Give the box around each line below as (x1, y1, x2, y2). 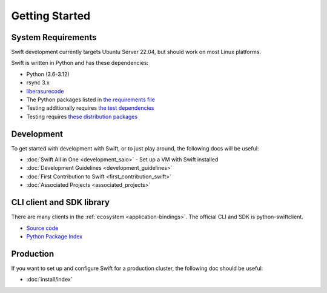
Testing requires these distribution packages (26, 113, 138, 120)
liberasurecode (26, 87, 64, 95)
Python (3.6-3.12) (26, 70, 70, 78)
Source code (26, 224, 59, 232)
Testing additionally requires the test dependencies (26, 104, 154, 112)
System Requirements (11, 32, 97, 42)
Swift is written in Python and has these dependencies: (11, 59, 148, 67)
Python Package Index (26, 232, 83, 240)
